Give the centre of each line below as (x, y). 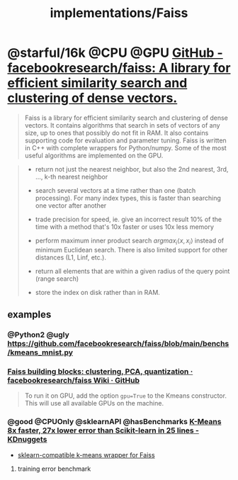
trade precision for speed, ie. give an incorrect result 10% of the (128, 219)
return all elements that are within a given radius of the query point (132, 271)
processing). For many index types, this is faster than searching (128, 198)
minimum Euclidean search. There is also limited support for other (131, 250)
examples (29, 314)
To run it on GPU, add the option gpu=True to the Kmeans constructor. (125, 396)
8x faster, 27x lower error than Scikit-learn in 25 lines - (103, 430)
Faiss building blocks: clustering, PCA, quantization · (100, 372)
